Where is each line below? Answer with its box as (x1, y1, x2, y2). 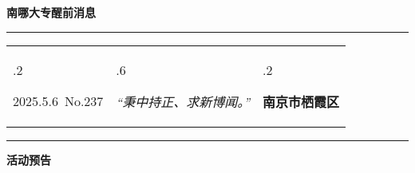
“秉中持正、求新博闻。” (116, 92, 251, 111)
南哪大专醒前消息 (6, 4, 96, 20)
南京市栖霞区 (263, 92, 340, 111)
